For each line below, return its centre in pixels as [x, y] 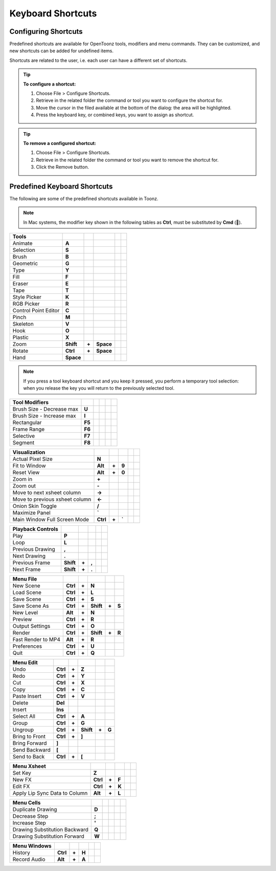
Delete [20, 703]
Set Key [22, 773]
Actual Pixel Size [33, 459]
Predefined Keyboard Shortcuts [61, 186]
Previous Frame [31, 563]
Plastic [21, 337]
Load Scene [27, 592]
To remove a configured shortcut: [60, 143]
